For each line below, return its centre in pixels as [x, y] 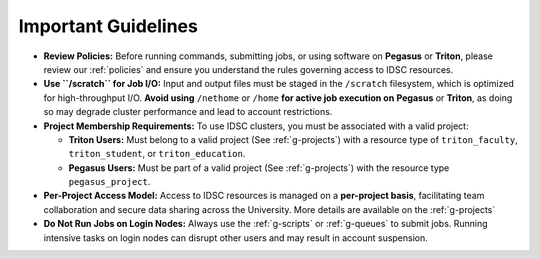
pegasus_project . [109, 182]
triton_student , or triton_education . [157, 154]
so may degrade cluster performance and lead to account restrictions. [188, 112]
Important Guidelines [108, 26]
